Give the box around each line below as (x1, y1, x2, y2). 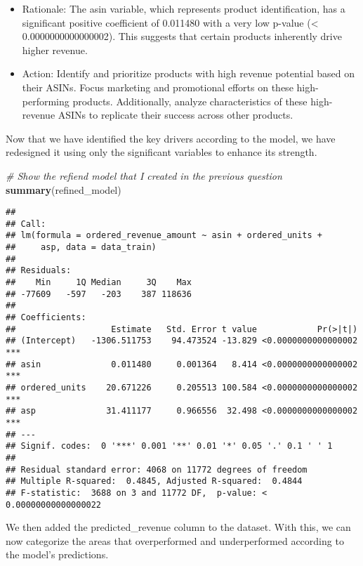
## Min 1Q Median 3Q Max (6, 277, 192, 288)
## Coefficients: (6, 312, 86, 323)
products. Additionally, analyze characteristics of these (72, 93, 308, 108)
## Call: (6, 218, 46, 229)
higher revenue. (22, 42, 88, 57)
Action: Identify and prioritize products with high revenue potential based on (22, 66, 355, 81)
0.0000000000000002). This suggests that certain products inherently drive (22, 29, 342, 44)
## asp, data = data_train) (6, 242, 157, 253)
